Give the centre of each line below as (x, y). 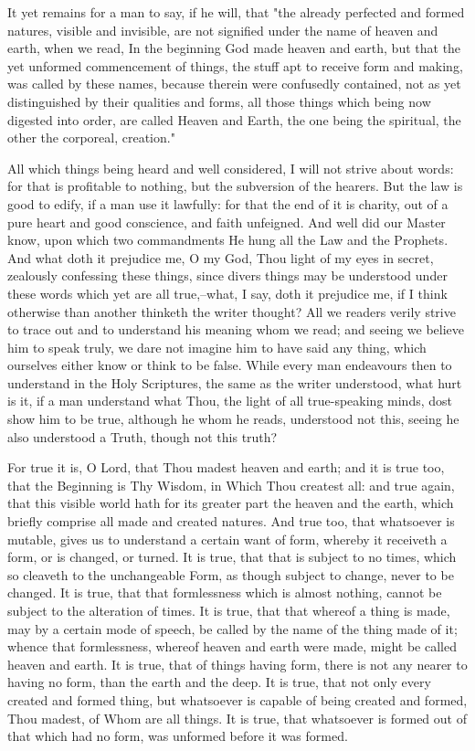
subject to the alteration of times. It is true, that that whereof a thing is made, (229, 610)
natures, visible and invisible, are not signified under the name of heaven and (223, 30)
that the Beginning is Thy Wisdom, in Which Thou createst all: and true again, (231, 485)
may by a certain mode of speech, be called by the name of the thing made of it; (232, 628)
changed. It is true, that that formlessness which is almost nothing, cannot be (225, 592)
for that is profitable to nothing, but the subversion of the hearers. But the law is (235, 186)
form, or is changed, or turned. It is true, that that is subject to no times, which (232, 557)
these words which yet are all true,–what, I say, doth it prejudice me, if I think (227, 293)
